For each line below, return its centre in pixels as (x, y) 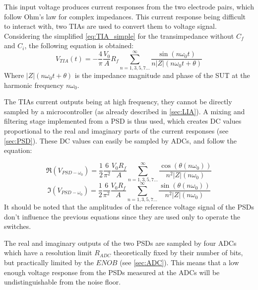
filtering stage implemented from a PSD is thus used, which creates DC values (123, 121)
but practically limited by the (49, 262)
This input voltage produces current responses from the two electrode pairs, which (129, 6)
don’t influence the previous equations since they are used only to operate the (122, 216)
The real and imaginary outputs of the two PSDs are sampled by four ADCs (120, 243)
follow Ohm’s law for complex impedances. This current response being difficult (125, 16)
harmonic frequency (34, 85)
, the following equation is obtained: (79, 45)
